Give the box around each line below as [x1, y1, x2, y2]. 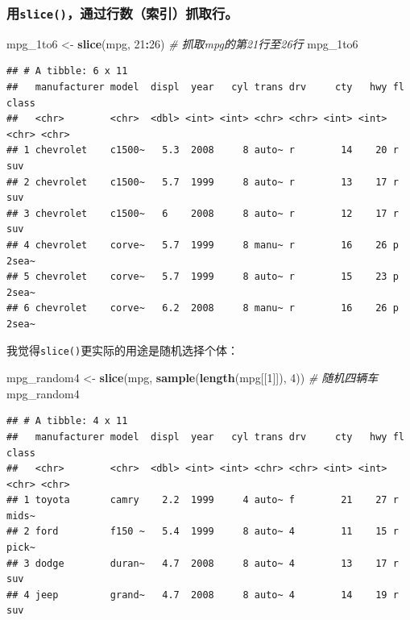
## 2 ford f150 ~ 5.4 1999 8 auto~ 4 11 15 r [6, 526, 399, 538]
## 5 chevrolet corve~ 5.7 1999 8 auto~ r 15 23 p [6, 271, 399, 283]
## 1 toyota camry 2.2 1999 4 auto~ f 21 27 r [6, 494, 399, 506]
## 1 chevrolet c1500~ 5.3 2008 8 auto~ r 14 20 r [6, 144, 399, 156]
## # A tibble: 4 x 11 [6, 415, 128, 427]
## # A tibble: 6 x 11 [6, 65, 128, 77]
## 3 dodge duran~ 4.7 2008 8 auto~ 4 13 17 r [6, 557, 399, 569]
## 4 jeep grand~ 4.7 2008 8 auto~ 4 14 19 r [6, 589, 399, 601]
